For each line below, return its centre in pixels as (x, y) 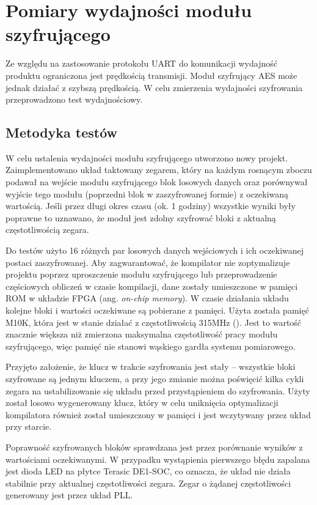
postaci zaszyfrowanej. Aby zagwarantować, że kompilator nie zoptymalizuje (148, 262)
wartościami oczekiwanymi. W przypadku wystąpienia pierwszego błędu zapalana (158, 459)
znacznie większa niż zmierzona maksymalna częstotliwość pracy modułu (142, 334)
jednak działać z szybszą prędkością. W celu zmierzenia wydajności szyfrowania (154, 87)
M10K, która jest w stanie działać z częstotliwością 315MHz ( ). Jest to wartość (154, 322)
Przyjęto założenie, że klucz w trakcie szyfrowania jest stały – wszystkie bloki (151, 367)
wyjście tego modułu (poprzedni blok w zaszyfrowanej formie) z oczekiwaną (147, 194)
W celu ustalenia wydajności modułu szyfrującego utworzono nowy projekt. (147, 157)
